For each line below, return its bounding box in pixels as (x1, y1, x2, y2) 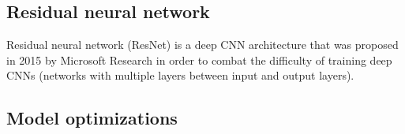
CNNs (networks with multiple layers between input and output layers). (6, 67, 354, 84)
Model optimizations (6, 106, 178, 130)
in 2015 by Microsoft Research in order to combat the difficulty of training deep (6, 51, 392, 68)
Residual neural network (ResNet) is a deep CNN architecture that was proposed (6, 36, 399, 53)
